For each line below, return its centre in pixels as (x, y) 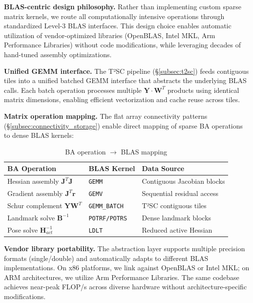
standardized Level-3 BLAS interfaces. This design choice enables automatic (118, 26)
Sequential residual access (180, 193)
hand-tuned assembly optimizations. (58, 54)
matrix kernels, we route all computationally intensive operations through (114, 16)
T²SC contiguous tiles (174, 205)
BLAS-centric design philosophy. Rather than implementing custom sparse (123, 6)
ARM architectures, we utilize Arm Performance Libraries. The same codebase (122, 277)
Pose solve (23, 229)
